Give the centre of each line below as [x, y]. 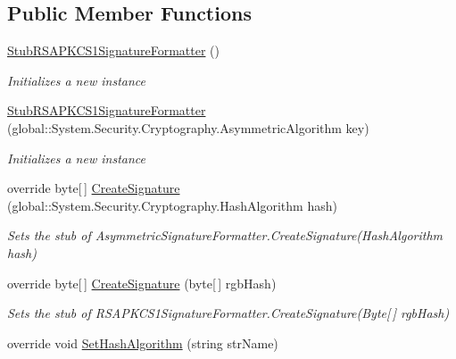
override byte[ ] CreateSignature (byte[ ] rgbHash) [142, 283]
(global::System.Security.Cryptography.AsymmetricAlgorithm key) [188, 127]
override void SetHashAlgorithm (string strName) [143, 342]
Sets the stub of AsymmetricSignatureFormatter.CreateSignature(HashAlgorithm [225, 235]
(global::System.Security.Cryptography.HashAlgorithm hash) [172, 205]
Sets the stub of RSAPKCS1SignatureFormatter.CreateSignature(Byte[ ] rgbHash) [228, 313]
